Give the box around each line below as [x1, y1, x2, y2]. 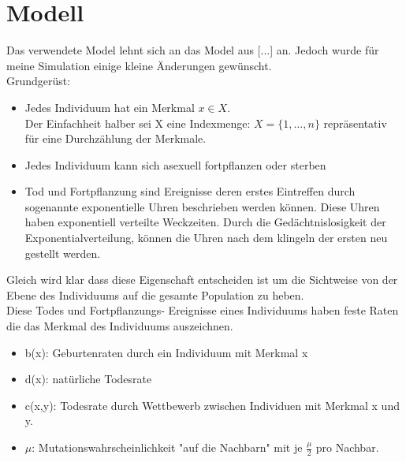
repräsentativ [323, 114, 387, 131]
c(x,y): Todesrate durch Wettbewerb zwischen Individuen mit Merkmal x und [24, 397, 400, 413]
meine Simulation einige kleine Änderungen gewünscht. [6, 57, 272, 73]
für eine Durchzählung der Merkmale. [24, 130, 207, 147]
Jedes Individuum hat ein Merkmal [24, 99, 195, 115]
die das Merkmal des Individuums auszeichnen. [6, 318, 233, 334]
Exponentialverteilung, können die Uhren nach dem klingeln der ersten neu [24, 229, 388, 246]
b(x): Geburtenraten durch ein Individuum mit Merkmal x [24, 344, 308, 360]
